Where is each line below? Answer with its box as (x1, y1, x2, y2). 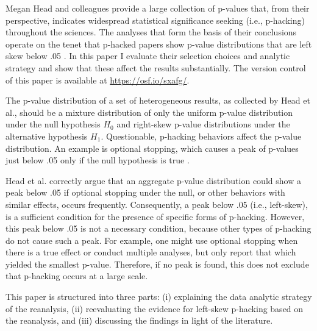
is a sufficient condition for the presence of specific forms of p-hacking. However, (5, 210, 305, 222)
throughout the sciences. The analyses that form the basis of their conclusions (5, 26, 297, 38)
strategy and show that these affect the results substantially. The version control (5, 61, 306, 74)
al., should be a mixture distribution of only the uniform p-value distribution (5, 105, 293, 118)
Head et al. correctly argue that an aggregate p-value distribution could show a (5, 174, 301, 187)
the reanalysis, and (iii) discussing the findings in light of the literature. (5, 314, 273, 327)
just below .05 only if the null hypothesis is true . (5, 154, 190, 166)
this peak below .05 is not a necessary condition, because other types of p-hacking (5, 222, 312, 235)
